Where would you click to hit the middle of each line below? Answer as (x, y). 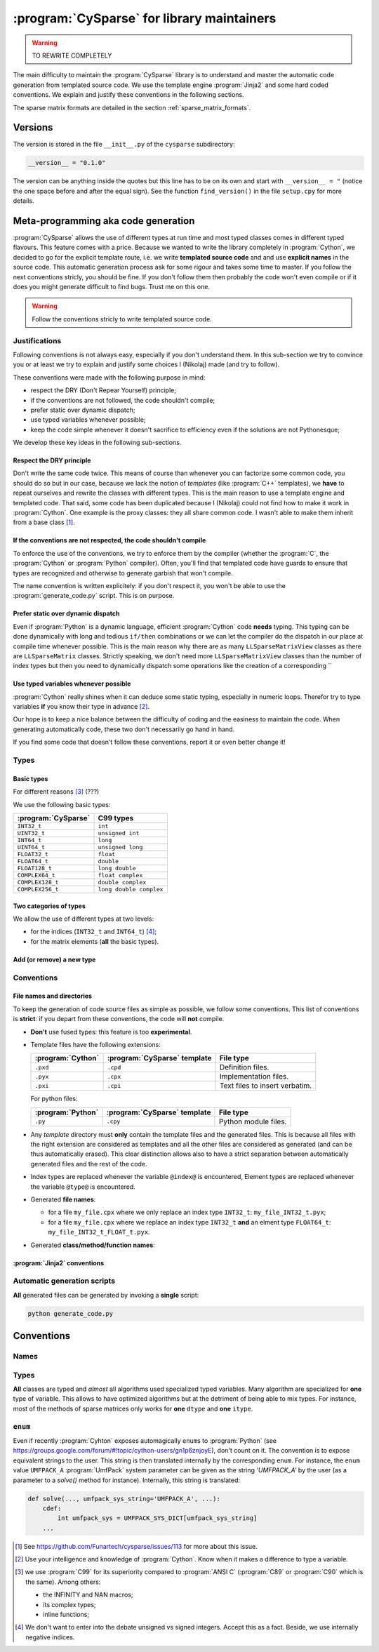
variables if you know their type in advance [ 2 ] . (81, 707)
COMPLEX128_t (38, 882)
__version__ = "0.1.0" (67, 163)
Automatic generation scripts (64, 1281)
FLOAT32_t (33, 854)
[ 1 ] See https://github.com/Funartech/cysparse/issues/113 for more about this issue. (136, 1546)
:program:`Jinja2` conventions (59, 1263)
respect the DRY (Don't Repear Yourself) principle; (104, 390)
